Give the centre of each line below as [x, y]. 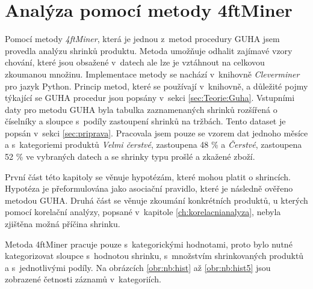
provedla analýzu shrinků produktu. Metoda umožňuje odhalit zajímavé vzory [149, 50]
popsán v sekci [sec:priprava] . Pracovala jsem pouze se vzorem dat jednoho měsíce [156, 132]
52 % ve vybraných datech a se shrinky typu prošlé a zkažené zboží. [130, 157]
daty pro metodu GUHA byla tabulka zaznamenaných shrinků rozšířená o [141, 109]
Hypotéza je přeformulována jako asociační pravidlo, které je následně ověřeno [149, 188]
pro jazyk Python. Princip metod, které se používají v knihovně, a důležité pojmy [156, 86]
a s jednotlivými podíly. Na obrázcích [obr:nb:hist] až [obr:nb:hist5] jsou [138, 267]
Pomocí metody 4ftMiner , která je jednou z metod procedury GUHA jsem [142, 39]
